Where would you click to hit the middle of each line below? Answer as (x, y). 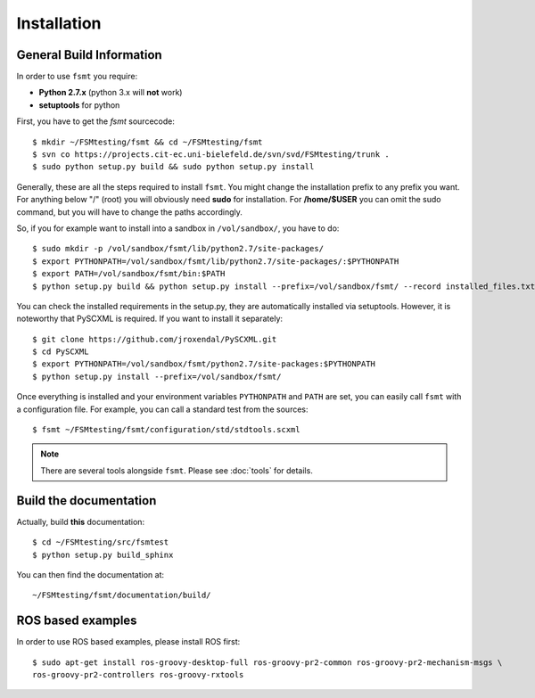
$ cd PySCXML (61, 352)
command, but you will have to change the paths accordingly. (129, 212)
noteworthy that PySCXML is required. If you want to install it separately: (150, 319)
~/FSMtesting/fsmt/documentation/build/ (122, 595)
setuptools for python (79, 105)
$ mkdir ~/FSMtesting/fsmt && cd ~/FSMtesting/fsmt (148, 142)
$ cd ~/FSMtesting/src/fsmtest (101, 542)
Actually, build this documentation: (81, 521)
